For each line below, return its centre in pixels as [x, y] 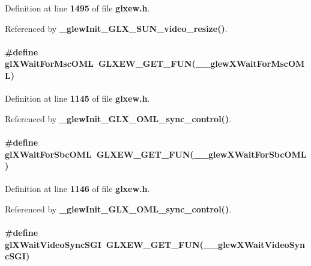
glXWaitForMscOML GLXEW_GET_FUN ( [100, 63]
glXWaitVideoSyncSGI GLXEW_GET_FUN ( [104, 244]
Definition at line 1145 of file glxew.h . [77, 98]
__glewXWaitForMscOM [250, 63]
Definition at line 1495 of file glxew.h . [77, 8]
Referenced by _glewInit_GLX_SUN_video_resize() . [116, 28]
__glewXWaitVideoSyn [254, 244]
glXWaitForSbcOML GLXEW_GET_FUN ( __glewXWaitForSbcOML [156, 154]
